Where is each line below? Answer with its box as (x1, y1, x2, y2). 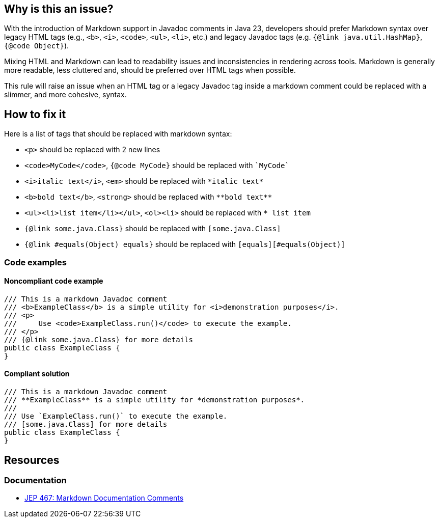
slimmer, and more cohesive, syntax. (4, 90, 127, 99)
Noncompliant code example (4, 277, 103, 286)
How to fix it (4, 107, 66, 121)
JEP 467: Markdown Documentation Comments (24, 493, 184, 503)
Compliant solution (4, 369, 70, 378)
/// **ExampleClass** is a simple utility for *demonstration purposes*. (4, 396, 305, 404)
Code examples (4, 257, 67, 267)
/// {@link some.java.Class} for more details (4, 335, 193, 344)
